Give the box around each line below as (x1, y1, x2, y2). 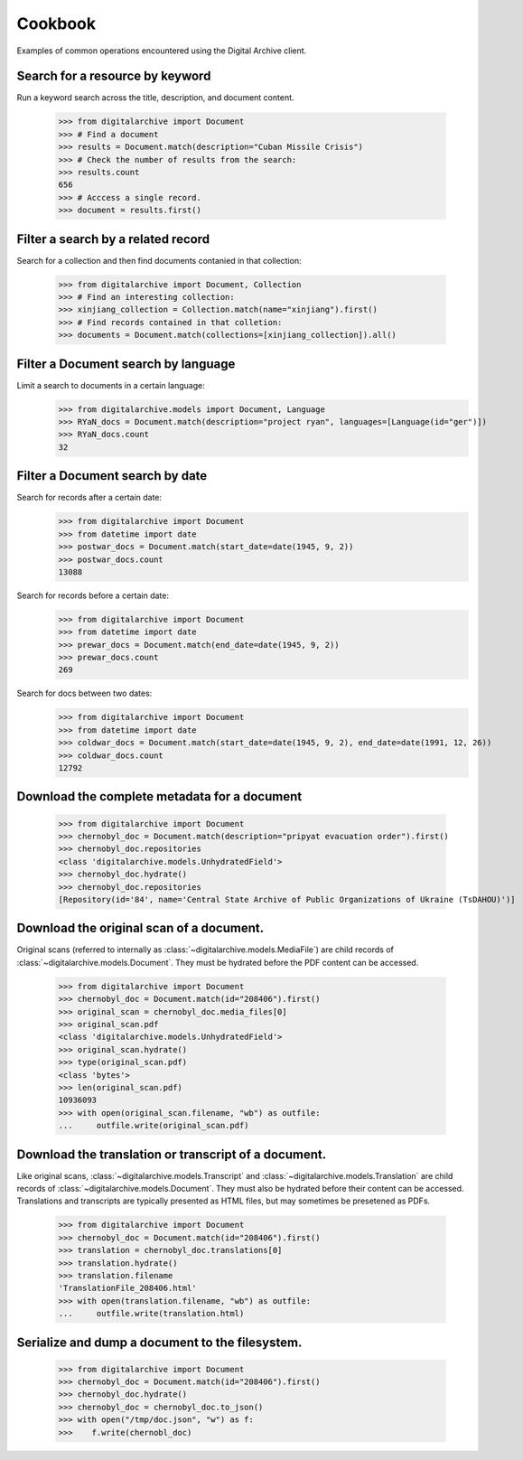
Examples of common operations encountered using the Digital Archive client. (16, 45, 307, 56)
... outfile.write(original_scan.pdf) (58, 1120, 249, 1131)
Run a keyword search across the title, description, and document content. (16, 92, 294, 103)
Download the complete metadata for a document (16, 789, 303, 804)
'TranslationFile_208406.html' (58, 1283, 198, 1294)
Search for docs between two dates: (16, 688, 153, 699)
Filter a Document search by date (16, 468, 208, 483)
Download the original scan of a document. (16, 921, 265, 936)
